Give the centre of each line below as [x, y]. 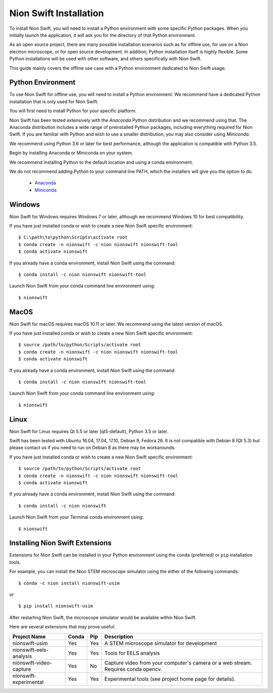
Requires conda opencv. [133, 669]
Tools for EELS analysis [132, 653]
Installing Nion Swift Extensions [60, 543]
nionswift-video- [32, 663]
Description [119, 636]
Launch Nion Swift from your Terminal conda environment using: [77, 517]
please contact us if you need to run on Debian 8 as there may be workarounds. [93, 448]
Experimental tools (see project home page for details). [170, 679]
